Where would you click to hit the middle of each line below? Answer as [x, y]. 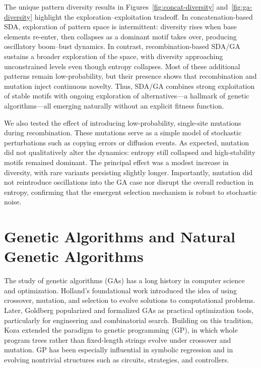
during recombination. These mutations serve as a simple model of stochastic [123, 133]
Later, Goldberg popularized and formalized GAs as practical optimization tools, [129, 310]
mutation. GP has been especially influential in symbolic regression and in [119, 350]
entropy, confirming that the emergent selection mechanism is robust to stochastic [130, 192]
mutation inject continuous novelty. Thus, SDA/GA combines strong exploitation [129, 86]
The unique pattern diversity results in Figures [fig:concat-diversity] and [116, 7]
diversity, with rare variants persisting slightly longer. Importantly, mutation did [128, 172]
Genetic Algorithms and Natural [120, 236]
